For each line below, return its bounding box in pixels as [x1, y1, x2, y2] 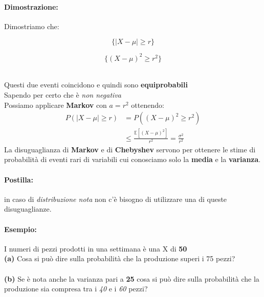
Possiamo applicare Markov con [4, 99, 107, 110]
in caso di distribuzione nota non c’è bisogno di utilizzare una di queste [4, 193, 227, 204]
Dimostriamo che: [4, 20, 59, 31]
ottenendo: [131, 99, 164, 110]
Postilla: [4, 174, 33, 185]
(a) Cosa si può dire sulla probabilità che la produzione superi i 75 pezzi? [4, 253, 235, 264]
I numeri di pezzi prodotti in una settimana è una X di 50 [4, 243, 187, 254]
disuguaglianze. [4, 203, 52, 214]
